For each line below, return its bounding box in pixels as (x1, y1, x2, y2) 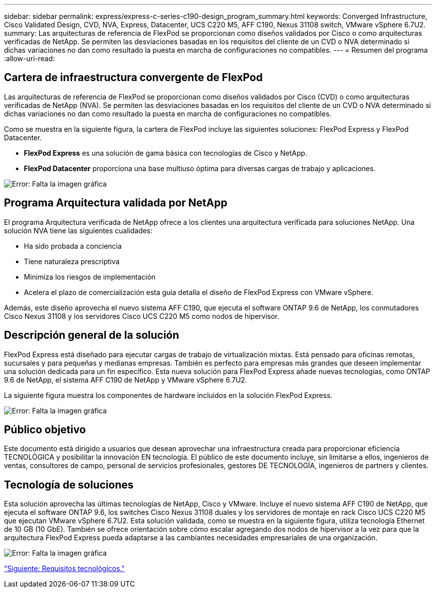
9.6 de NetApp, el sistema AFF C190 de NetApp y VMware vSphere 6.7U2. (4, 375, 247, 384)
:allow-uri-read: (4, 54, 55, 63)
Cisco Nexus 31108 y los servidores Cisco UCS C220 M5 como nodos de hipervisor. (4, 311, 280, 320)
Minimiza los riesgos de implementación (24, 272, 156, 281)
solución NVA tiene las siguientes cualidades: (4, 226, 153, 235)
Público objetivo (4, 423, 86, 436)
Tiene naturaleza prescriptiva (24, 257, 120, 266)
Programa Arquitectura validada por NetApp (4, 197, 227, 209)
